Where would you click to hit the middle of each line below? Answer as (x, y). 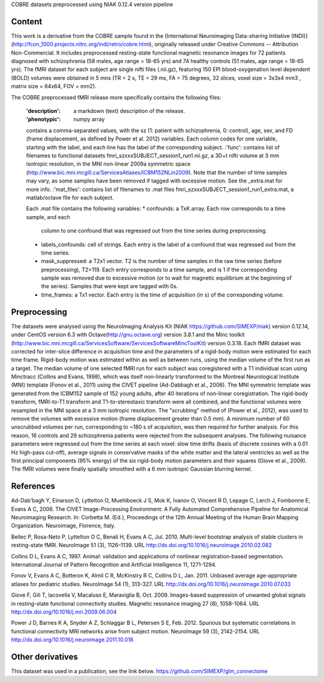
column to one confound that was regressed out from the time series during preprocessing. (154, 231)
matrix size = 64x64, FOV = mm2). (54, 86)
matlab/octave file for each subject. (70, 198)
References (33, 486)
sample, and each (48, 217)
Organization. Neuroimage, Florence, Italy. (63, 526)
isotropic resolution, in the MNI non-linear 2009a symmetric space (108, 164)
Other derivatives (44, 656)
